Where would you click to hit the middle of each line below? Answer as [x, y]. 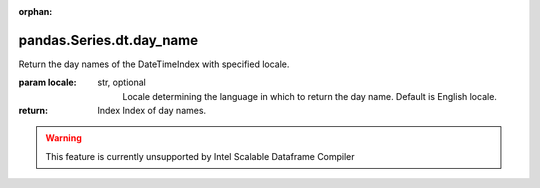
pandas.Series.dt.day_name [108, 40]
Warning [63, 138]
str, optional [122, 82]
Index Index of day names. [152, 111]
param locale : [47, 82]
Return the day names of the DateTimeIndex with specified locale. [154, 64]
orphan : [35, 11]
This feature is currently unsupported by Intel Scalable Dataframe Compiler [200, 156]
